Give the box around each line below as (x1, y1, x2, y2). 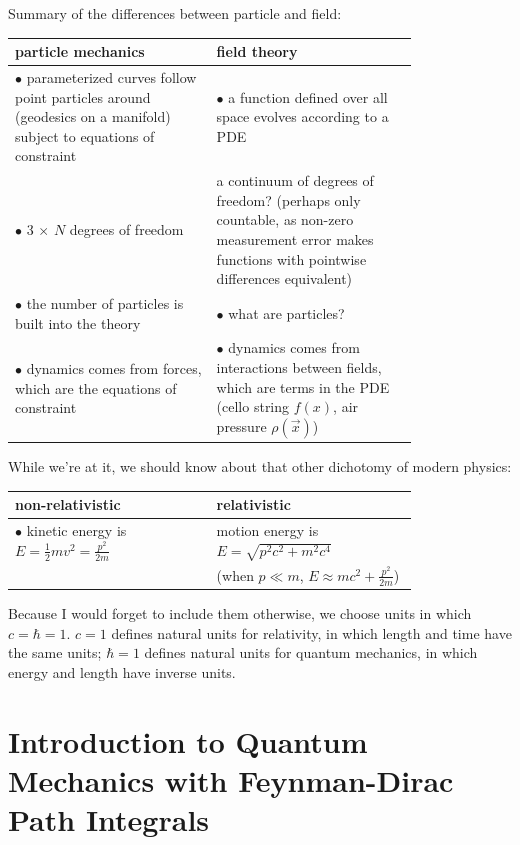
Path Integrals (8, 799, 210, 840)
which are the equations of (15, 377, 177, 398)
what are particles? (228, 302, 345, 323)
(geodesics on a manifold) (15, 106, 171, 127)
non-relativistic (15, 494, 121, 515)
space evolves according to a (216, 106, 389, 127)
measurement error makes (216, 228, 374, 249)
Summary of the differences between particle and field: (8, 3, 342, 23)
